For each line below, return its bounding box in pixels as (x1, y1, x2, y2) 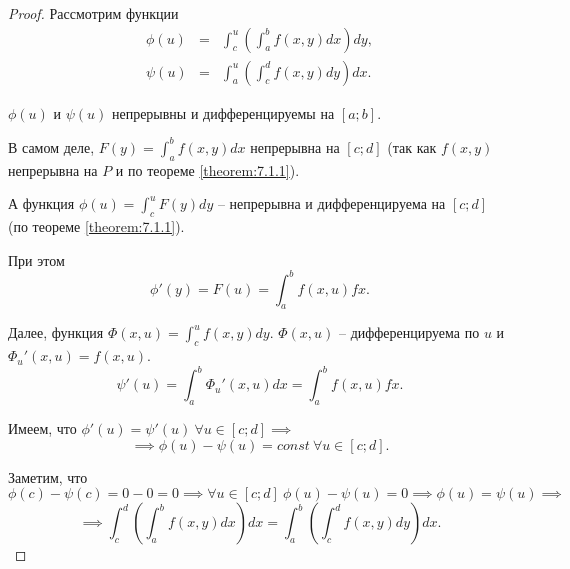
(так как (387, 136, 437, 157)
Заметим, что (8, 466, 88, 487)
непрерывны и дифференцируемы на (111, 102, 335, 123)
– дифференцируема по (338, 322, 480, 343)
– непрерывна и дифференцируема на (217, 193, 446, 214)
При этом (8, 249, 65, 270)
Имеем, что (8, 418, 77, 439)
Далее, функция (8, 322, 104, 343)
